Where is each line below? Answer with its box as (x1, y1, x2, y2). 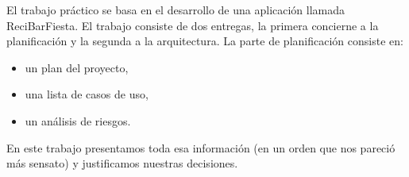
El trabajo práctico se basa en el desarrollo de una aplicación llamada (6, 2, 345, 17)
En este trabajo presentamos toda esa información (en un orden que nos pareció (6, 139, 395, 156)
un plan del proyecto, (25, 59, 129, 75)
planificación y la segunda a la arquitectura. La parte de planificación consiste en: (6, 33, 403, 49)
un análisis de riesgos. (25, 112, 131, 129)
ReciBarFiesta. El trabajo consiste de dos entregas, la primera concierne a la (6, 17, 379, 33)
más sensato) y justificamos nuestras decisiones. (6, 155, 238, 171)
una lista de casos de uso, (25, 86, 149, 102)
